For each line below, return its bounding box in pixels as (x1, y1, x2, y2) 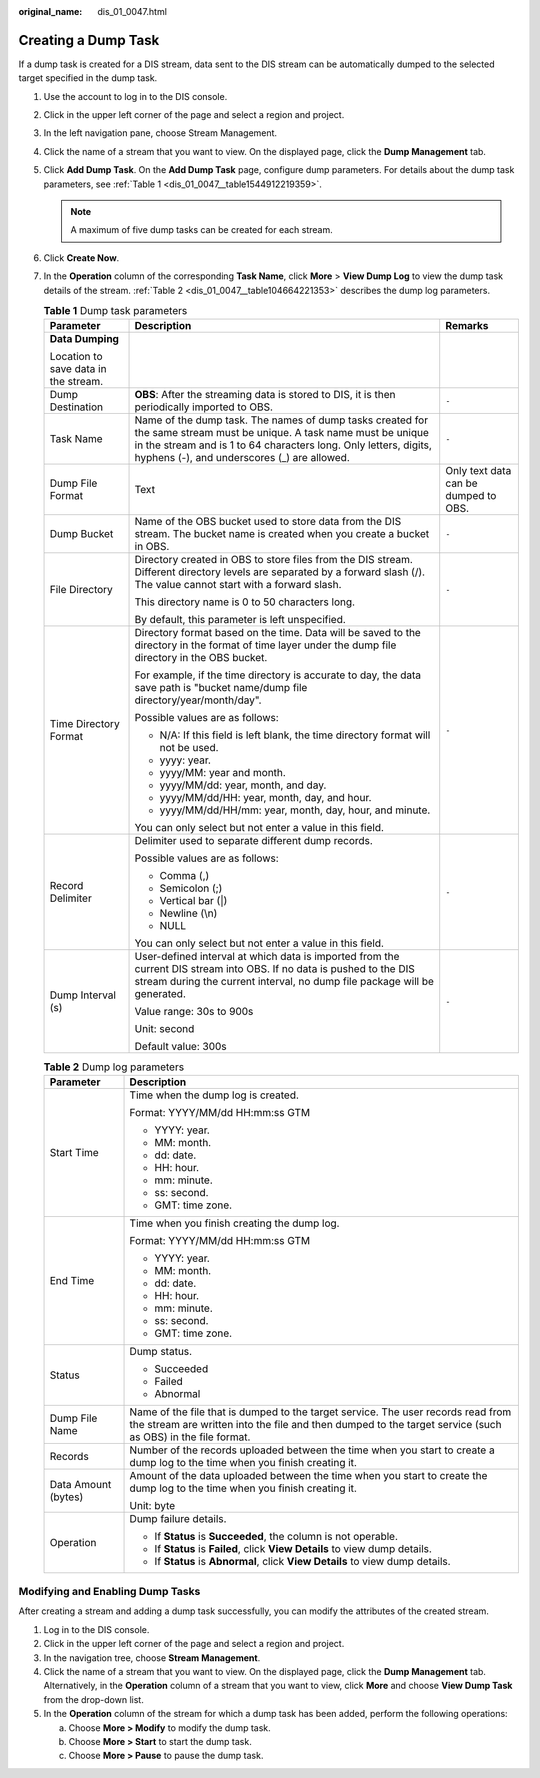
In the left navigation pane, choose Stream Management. (43, 127, 278, 139)
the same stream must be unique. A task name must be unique (134, 426, 430, 440)
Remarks (445, 319, 489, 333)
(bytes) (49, 1490, 84, 1504)
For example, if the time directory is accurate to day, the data (134, 668, 422, 682)
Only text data (445, 464, 512, 478)
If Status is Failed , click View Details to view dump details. (154, 1541, 432, 1555)
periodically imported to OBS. (134, 400, 274, 414)
